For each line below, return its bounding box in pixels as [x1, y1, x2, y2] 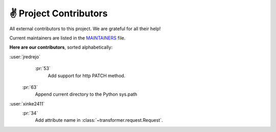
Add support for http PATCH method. [48, 72, 126, 79]
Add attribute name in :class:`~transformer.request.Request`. [35, 117, 163, 123]
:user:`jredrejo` [9, 54, 41, 60]
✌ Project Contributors [9, 8, 108, 19]
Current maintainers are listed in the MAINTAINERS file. [9, 35, 126, 41]
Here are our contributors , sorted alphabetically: [9, 44, 112, 51]
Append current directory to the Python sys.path [35, 91, 137, 97]
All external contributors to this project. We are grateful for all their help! [9, 26, 161, 32]
